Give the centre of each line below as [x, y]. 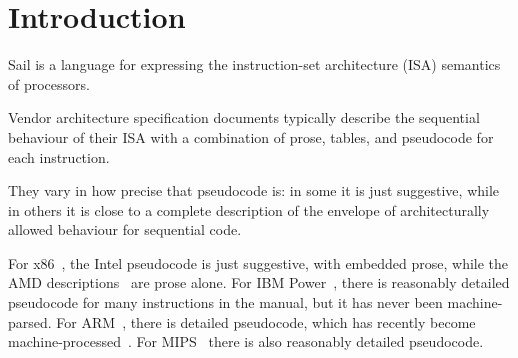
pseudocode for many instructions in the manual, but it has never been [225, 302]
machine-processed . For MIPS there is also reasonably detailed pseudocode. [246, 341]
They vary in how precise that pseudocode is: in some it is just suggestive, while [254, 190]
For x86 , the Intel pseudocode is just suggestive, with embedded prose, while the [258, 262]
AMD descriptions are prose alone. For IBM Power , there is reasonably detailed [259, 282]
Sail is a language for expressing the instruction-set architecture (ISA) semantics [254, 64]
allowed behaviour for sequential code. [125, 229]
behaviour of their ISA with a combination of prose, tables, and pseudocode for [251, 136]
